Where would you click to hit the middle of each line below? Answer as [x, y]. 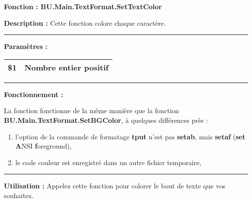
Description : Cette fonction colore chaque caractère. [85, 23]
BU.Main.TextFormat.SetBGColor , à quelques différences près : [106, 120]
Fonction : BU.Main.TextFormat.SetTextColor [83, 6]
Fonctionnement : [34, 94]
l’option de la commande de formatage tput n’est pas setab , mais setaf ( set [130, 136]
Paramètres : [26, 46]
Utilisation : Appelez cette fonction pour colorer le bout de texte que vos [115, 186]
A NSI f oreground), [43, 146]
